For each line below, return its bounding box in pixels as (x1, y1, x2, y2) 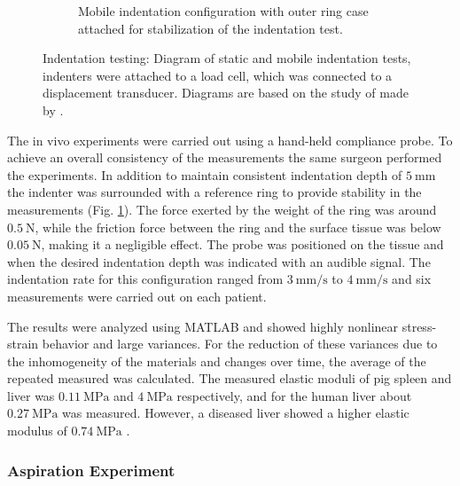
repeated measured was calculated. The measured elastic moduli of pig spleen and (7, 369, 452, 388)
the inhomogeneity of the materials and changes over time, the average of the (7, 351, 426, 370)
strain (7, 334, 39, 353)
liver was (7, 386, 55, 404)
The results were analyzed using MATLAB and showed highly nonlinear (7, 317, 399, 335)
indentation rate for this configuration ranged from (7, 270, 284, 288)
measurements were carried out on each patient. (7, 286, 267, 305)
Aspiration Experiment (7, 459, 175, 481)
